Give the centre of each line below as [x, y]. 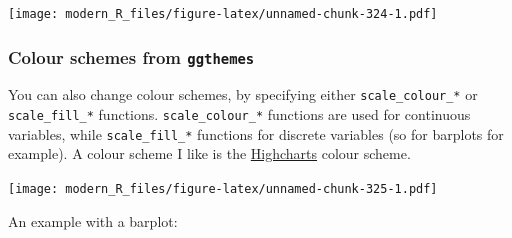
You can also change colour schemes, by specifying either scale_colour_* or [243, 94]
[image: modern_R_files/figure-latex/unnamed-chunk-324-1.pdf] [223, 14]
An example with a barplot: [93, 220]
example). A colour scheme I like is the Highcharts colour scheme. [209, 153]
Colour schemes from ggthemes [131, 56]
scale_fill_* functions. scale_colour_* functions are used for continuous [239, 114]
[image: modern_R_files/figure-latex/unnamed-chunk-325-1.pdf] [223, 189]
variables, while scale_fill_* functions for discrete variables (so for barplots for [256, 133]
